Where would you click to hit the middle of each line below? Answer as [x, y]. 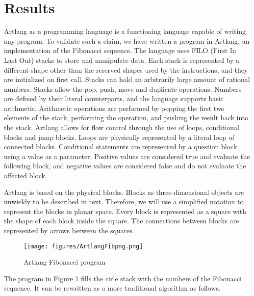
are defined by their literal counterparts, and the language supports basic [114, 98]
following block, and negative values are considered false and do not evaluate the [125, 166]
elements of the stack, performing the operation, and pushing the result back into [126, 118]
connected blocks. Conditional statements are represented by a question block [121, 147]
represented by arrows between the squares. [69, 230]
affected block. [25, 175]
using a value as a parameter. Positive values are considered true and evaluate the [127, 156]
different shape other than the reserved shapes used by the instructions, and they [126, 69]
